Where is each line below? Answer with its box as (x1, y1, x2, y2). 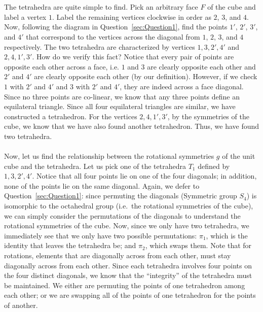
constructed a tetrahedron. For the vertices (4, 111, 137, 121)
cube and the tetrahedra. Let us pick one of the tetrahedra (4, 160, 186, 171)
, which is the (206, 230, 248, 240)
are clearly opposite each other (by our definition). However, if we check (34, 71, 257, 82)
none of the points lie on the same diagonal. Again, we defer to (4, 180, 200, 191)
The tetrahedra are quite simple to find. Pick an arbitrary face (4, 2, 198, 12)
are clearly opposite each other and (147, 61, 256, 72)
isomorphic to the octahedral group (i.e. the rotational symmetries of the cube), (4, 200, 253, 211)
